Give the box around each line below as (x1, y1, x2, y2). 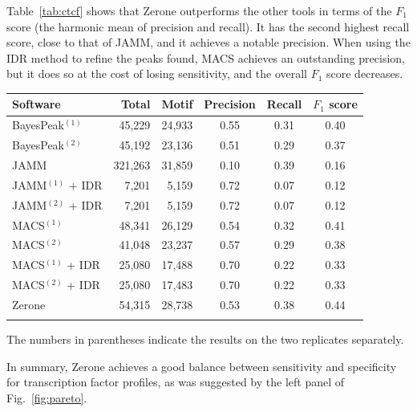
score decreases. (326, 65, 403, 82)
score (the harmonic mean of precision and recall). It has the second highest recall (6, 18, 410, 35)
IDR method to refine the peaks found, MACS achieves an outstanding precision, (6, 49, 406, 66)
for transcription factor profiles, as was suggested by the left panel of (6, 373, 345, 390)
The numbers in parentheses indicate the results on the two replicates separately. (6, 331, 404, 348)
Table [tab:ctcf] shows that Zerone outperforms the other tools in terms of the (6, 2, 392, 18)
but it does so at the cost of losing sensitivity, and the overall (6, 65, 307, 82)
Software (12, 96, 61, 112)
